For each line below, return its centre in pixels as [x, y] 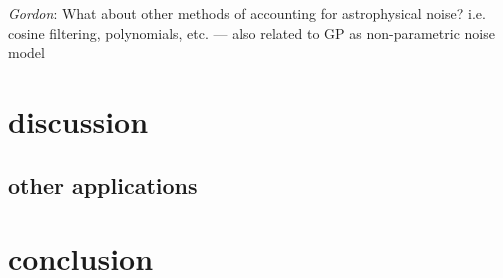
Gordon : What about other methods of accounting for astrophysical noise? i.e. [247, 13]
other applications [103, 184]
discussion [78, 120]
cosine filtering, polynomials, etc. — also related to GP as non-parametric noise [251, 32]
